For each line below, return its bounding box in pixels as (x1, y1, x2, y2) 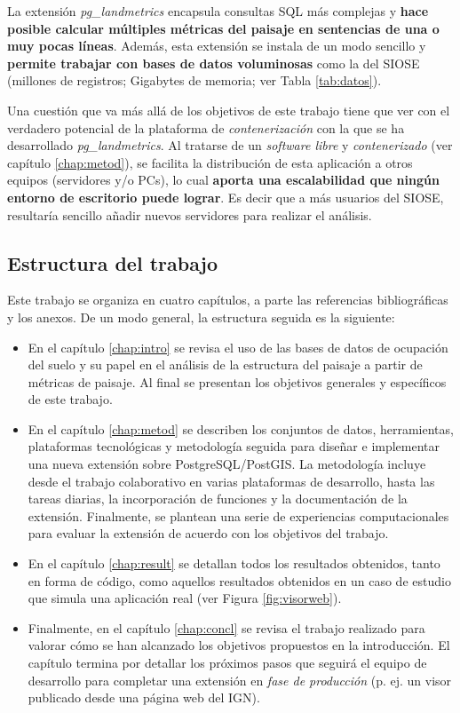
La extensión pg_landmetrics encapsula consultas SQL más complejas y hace (7, 2, 429, 20)
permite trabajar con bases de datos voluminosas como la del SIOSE (7, 53, 420, 72)
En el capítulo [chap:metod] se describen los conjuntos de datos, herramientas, (28, 419, 454, 438)
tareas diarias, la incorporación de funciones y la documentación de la (28, 489, 408, 508)
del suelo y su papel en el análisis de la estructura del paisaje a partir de (28, 355, 423, 374)
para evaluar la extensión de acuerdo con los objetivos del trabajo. (28, 524, 389, 543)
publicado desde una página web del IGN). (28, 688, 260, 707)
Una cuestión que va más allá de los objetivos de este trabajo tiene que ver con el (7, 100, 450, 119)
